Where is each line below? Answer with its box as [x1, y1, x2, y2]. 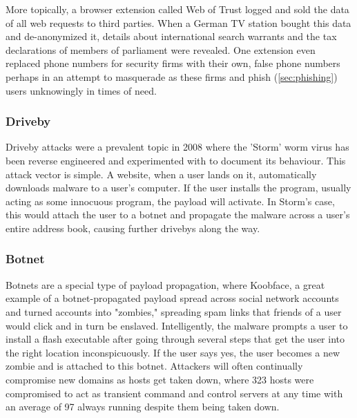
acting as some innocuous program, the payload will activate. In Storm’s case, [6, 193, 335, 208]
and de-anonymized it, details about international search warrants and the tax [6, 29, 337, 44]
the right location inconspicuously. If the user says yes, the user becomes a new [6, 345, 340, 359]
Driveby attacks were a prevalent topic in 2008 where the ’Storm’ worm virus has [6, 140, 349, 154]
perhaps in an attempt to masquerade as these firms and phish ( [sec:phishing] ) [6, 69, 338, 84]
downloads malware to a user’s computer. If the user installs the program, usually [6, 180, 351, 195]
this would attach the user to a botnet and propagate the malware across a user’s [6, 207, 350, 222]
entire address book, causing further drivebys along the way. [6, 220, 260, 235]
